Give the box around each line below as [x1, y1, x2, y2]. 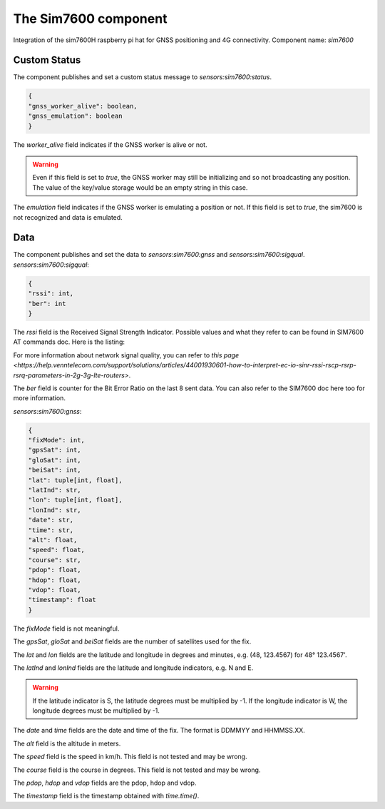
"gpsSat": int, [28, 446, 81, 454]
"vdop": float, [28, 586, 81, 594]
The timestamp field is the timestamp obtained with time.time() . [13, 792, 200, 800]
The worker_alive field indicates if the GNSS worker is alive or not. [13, 140, 207, 149]
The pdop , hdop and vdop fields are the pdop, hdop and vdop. [13, 778, 197, 788]
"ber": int [28, 300, 66, 307]
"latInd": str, [28, 486, 81, 494]
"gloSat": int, [28, 456, 81, 464]
